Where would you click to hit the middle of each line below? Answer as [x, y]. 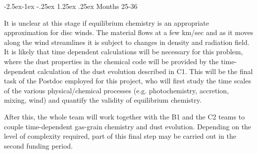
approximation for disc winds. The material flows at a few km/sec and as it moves [129, 32]
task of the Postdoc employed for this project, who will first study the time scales [128, 81]
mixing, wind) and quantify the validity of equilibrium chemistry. [103, 100]
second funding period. [38, 145]
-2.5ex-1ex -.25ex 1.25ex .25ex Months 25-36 [71, 6]
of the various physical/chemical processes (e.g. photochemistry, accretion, [117, 90]
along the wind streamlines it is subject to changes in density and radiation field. [127, 42]
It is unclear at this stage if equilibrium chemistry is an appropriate [106, 22]
